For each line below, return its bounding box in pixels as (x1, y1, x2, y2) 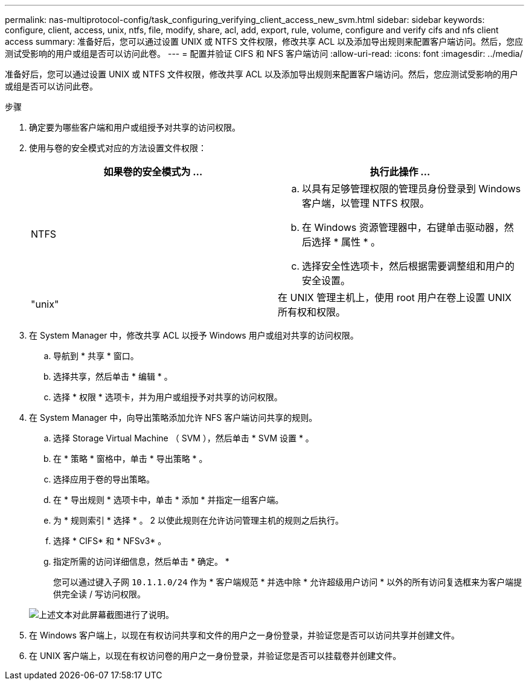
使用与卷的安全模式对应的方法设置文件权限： (29, 143, 207, 153)
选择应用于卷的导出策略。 (53, 474, 155, 484)
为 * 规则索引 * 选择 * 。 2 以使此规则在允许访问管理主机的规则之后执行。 (53, 515, 344, 525)
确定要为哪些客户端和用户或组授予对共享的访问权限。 (29, 122, 240, 132)
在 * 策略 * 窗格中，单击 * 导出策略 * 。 (53, 453, 208, 464)
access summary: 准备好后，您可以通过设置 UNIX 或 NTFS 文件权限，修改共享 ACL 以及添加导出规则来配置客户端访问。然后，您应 (5, 36, 524, 47)
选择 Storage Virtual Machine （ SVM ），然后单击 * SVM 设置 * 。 (53, 433, 314, 443)
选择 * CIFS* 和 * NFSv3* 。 (53, 536, 167, 546)
